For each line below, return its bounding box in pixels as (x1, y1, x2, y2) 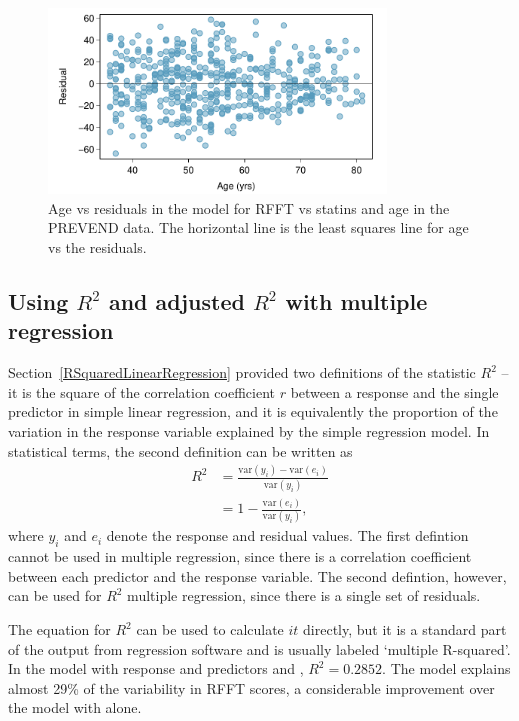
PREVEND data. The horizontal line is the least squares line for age (48, 217, 469, 238)
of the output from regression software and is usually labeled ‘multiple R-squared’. (8, 638, 511, 659)
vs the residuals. (48, 236, 147, 257)
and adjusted (108, 285, 245, 316)
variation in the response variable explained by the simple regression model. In (8, 420, 490, 441)
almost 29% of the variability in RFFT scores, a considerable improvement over (8, 677, 495, 698)
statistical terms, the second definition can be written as (8, 440, 353, 461)
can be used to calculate (136, 619, 284, 639)
